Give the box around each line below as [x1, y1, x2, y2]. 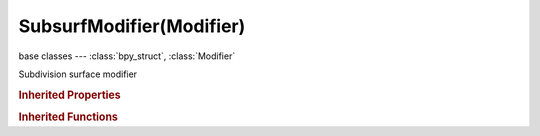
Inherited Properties [18, 88, 122, 102]
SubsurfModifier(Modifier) [18, 15, 246, 37]
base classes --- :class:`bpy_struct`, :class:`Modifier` [18, 50, 236, 62]
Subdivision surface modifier [18, 68, 138, 80]
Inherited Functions [18, 110, 119, 124]
